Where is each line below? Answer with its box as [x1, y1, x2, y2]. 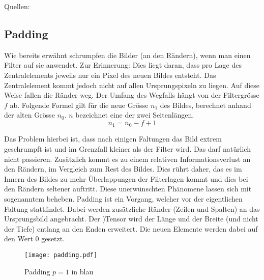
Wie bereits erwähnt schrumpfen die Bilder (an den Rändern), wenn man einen [4, 49, 251, 60]
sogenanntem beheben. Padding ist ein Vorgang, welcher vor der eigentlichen [4, 193, 243, 204]
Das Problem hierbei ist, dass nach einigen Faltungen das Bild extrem [4, 133, 222, 144]
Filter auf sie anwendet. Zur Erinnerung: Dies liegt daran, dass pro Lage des [4, 60, 242, 70]
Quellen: [4, 1, 30, 11]
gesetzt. [41, 233, 65, 244]
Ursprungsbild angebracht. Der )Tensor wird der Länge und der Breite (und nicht [4, 213, 258, 224]
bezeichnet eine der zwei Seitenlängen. [75, 109, 194, 120]
